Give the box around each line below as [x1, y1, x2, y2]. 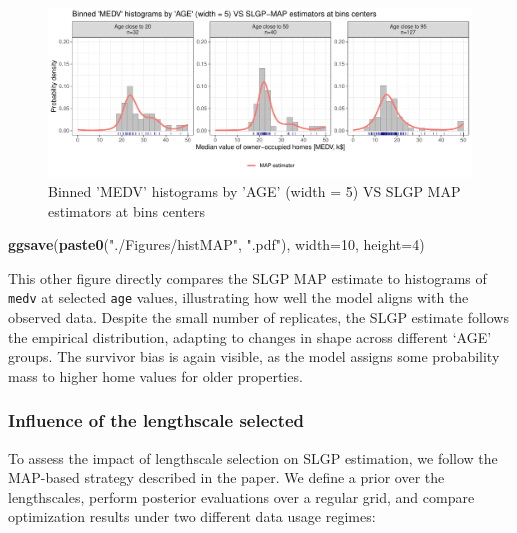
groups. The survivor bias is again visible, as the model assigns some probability [8, 346, 500, 367]
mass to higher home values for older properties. [8, 365, 303, 386]
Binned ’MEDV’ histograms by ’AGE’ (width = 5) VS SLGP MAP [48, 180, 461, 201]
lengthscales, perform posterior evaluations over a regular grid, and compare [8, 486, 475, 507]
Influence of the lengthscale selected [8, 408, 305, 433]
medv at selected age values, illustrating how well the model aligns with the [8, 287, 469, 308]
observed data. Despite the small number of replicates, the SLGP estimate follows [8, 306, 509, 327]
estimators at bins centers [48, 200, 206, 221]
